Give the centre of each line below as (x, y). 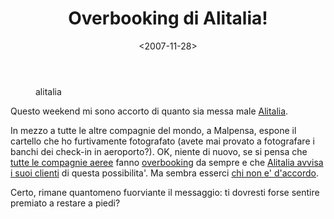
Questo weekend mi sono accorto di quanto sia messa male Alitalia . (149, 111)
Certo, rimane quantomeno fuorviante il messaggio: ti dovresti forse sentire (165, 192)
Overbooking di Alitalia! (168, 18)
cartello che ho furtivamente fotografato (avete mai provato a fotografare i (162, 141)
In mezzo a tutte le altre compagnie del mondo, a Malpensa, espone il (153, 130)
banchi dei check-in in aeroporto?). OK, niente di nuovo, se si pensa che (159, 151)
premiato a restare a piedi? (65, 203)
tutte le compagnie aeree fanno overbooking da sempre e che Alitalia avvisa (167, 162)
